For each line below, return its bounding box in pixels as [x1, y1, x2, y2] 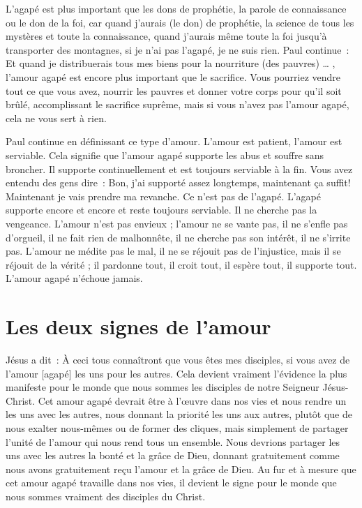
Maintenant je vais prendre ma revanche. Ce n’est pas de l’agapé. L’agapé [6, 188, 322, 203]
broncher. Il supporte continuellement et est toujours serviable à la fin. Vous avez [6, 161, 353, 176]
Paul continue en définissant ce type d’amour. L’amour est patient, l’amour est [6, 134, 342, 149]
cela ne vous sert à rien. [6, 110, 107, 125]
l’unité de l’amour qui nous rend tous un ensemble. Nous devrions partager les [6, 434, 340, 449]
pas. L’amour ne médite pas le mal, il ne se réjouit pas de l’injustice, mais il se [6, 244, 341, 258]
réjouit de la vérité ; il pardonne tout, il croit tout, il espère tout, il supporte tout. [6, 257, 357, 271]
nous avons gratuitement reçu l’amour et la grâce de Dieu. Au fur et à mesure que [6, 461, 356, 476]
